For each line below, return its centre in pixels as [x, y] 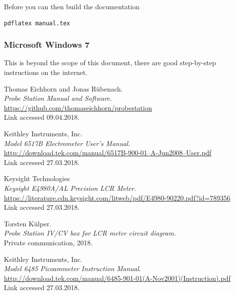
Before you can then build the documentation [72, 6]
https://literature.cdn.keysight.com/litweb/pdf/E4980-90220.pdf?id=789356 [117, 197]
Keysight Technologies [37, 178]
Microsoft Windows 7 [47, 45]
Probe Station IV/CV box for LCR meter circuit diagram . [90, 233]
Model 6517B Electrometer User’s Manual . [67, 143]
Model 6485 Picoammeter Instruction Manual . [72, 268]
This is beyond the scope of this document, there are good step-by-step [110, 63]
